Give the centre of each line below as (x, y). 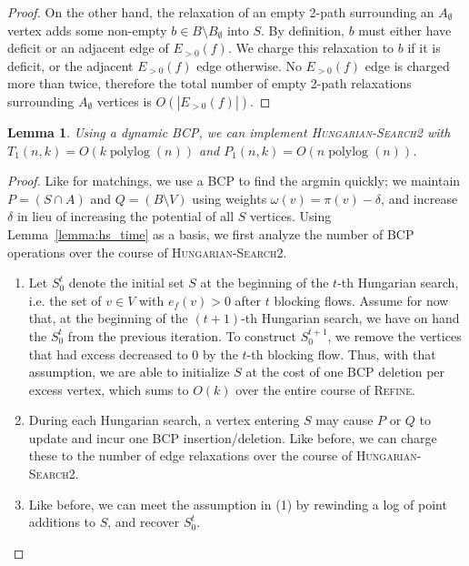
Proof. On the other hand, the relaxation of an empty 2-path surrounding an (221, 12)
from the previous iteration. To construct (182, 335)
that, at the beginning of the (108, 318)
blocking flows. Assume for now (361, 300)
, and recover (144, 522)
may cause (344, 420)
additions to (62, 522)
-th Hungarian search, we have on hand (350, 318)
